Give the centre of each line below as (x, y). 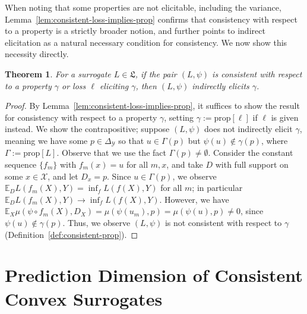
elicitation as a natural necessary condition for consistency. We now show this (146, 42)
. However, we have (194, 199)
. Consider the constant (251, 153)
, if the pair (156, 73)
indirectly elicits (221, 85)
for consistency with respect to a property (81, 117)
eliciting (114, 85)
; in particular (217, 188)
